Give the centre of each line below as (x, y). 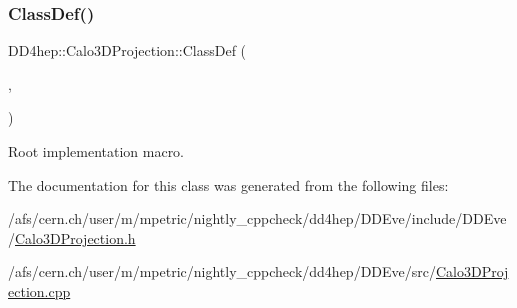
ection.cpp (39, 290)
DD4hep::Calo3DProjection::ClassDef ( (127, 50)
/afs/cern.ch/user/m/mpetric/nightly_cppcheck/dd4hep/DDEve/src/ (222, 271)
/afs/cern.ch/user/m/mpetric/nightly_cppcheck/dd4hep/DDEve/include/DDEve (257, 218)
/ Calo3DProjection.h (72, 237)
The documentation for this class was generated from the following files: (228, 184)
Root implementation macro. (96, 151)
